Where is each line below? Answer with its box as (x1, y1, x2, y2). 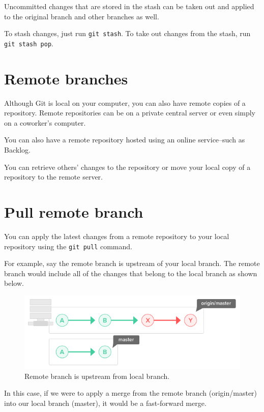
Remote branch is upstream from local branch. (24, 370, 170, 381)
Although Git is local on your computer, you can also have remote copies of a (4, 97, 246, 108)
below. (4, 278, 24, 288)
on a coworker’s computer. (4, 117, 86, 128)
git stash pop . (4, 38, 53, 48)
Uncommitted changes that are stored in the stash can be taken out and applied (4, 1, 254, 11)
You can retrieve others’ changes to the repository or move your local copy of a (4, 161, 251, 172)
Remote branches (4, 68, 128, 89)
